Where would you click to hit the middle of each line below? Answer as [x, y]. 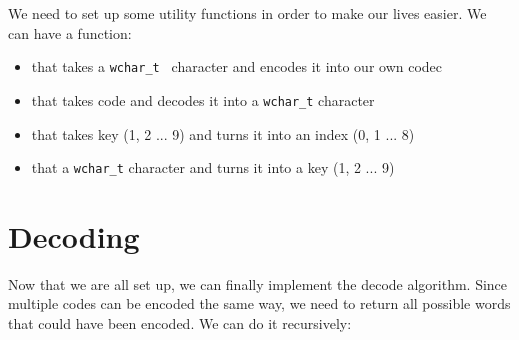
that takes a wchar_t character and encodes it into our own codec [237, 66]
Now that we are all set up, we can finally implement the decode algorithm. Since [258, 283]
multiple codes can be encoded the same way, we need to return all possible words [259, 303]
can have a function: [70, 32]
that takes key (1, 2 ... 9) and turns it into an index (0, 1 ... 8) [223, 133]
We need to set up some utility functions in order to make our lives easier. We [247, 13]
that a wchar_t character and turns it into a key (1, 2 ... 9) [213, 167]
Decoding [74, 235]
